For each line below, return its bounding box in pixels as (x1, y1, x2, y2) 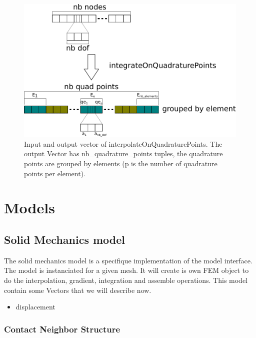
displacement (15, 301, 55, 312)
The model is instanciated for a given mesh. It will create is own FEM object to (4, 265, 249, 275)
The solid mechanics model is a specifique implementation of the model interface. (4, 255, 252, 265)
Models (4, 197, 55, 218)
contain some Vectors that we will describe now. (4, 284, 151, 295)
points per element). (24, 168, 86, 178)
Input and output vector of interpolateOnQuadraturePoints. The (24, 138, 222, 149)
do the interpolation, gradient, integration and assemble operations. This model (4, 274, 248, 285)
